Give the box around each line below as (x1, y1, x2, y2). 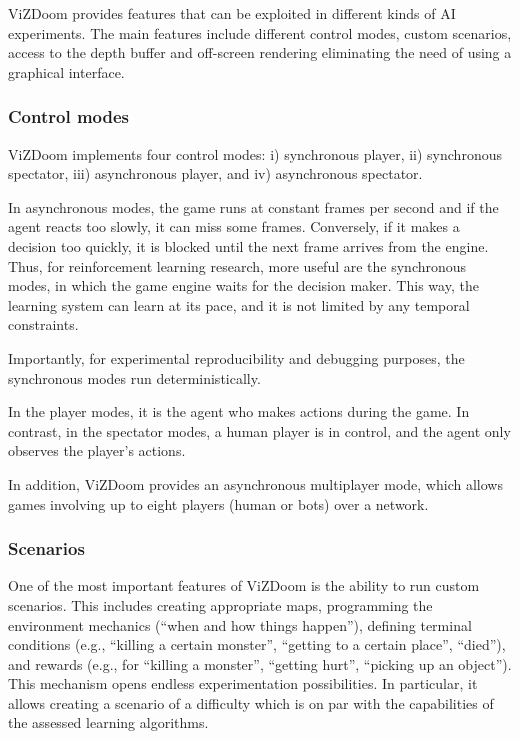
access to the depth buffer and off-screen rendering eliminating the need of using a (8, 42, 512, 63)
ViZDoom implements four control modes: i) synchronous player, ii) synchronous (8, 143, 502, 164)
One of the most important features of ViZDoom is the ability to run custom (8, 575, 480, 596)
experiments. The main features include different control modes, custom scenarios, (8, 22, 512, 43)
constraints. (8, 314, 79, 335)
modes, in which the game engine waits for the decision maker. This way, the (8, 275, 479, 296)
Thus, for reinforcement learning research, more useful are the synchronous (8, 255, 467, 276)
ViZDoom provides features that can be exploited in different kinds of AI (8, 3, 456, 23)
